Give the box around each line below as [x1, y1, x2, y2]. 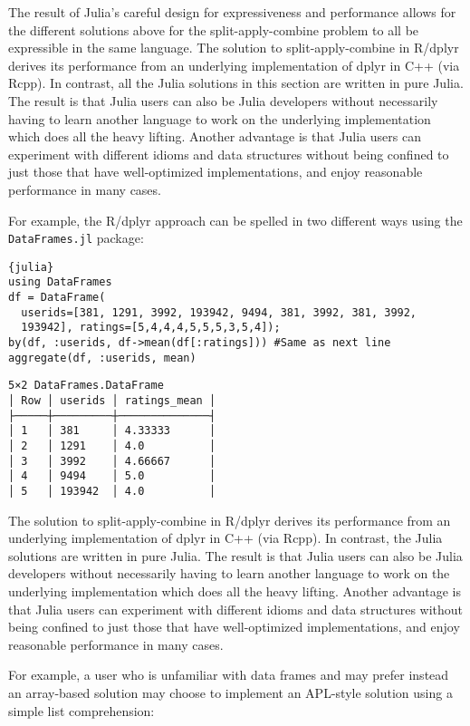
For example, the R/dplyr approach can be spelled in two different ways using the [8, 210, 463, 229]
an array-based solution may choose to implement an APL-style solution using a [8, 682, 453, 702]
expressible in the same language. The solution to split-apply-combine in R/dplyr [8, 38, 459, 57]
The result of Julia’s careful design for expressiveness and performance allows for [8, 3, 456, 21]
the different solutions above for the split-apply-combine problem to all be [8, 20, 419, 39]
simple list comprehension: [8, 701, 155, 720]
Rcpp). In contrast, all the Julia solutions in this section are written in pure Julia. [8, 73, 464, 92]
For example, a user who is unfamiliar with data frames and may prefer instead [8, 665, 449, 684]
